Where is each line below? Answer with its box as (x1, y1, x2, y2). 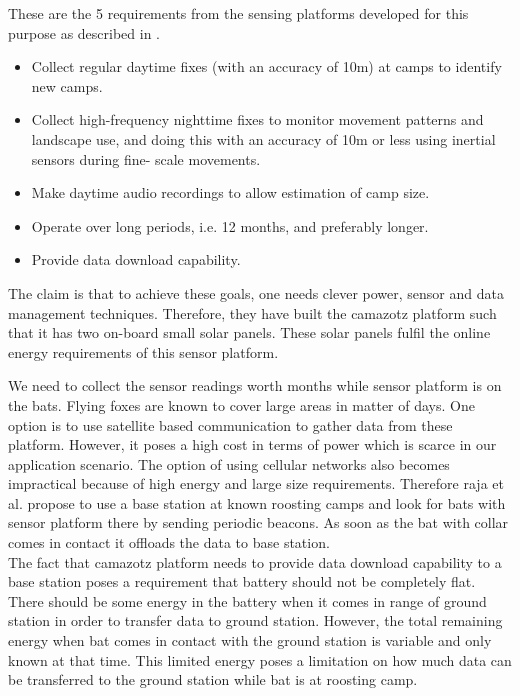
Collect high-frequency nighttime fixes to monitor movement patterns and (31, 109, 484, 130)
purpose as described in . (8, 22, 160, 43)
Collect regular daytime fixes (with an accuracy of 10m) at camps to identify (31, 56, 502, 77)
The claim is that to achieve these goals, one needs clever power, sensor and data (8, 282, 504, 303)
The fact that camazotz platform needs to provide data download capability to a (8, 551, 502, 572)
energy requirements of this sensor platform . (8, 341, 279, 362)
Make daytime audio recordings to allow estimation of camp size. (31, 182, 430, 203)
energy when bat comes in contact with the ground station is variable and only (8, 630, 492, 651)
